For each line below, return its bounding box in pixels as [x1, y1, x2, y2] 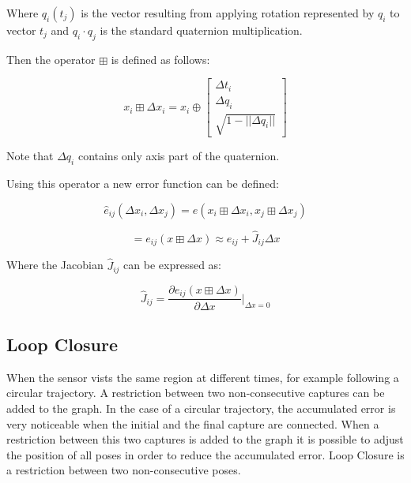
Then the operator [6, 51, 96, 67]
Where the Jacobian [6, 256, 104, 273]
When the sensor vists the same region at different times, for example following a [6, 369, 399, 385]
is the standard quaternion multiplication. [100, 22, 303, 38]
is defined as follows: [111, 51, 210, 67]
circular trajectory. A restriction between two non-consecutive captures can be [6, 384, 385, 401]
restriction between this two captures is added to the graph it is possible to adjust [6, 431, 404, 447]
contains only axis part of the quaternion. [77, 148, 280, 164]
